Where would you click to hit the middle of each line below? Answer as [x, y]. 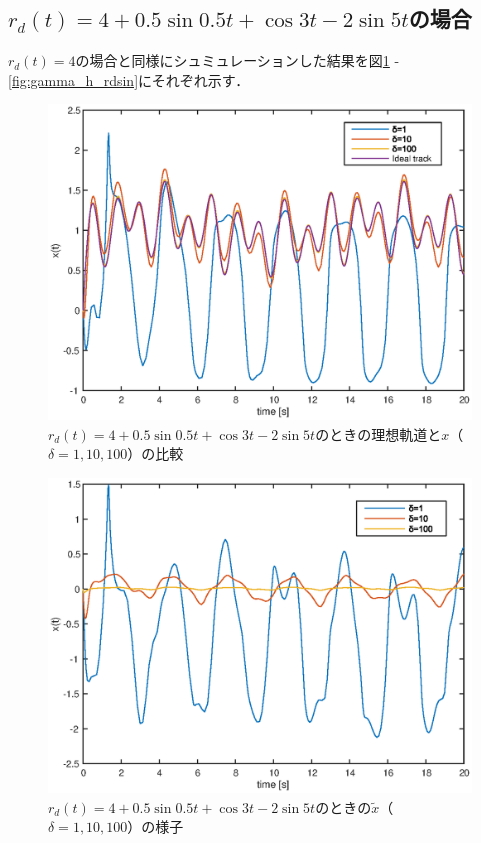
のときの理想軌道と [378, 433]
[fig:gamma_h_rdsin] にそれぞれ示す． [129, 79]
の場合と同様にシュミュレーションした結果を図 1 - [237, 60]
